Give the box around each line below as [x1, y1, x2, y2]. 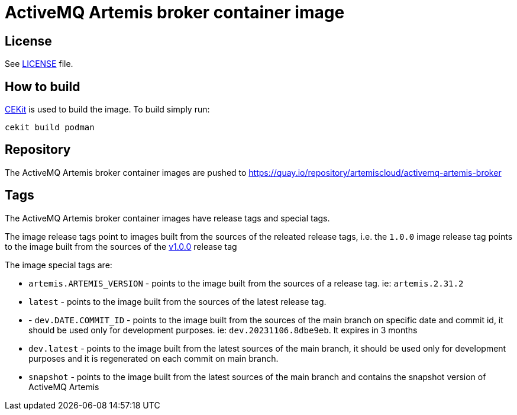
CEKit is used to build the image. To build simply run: [5, 104, 210, 115]
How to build [5, 79, 80, 94]
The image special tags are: [5, 259, 112, 270]
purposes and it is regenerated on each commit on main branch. [28, 353, 279, 363]
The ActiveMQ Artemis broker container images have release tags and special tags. [5, 213, 330, 223]
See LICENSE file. [5, 59, 73, 69]
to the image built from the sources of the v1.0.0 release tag [5, 241, 237, 252]
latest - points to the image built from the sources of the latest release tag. [28, 296, 327, 307]
